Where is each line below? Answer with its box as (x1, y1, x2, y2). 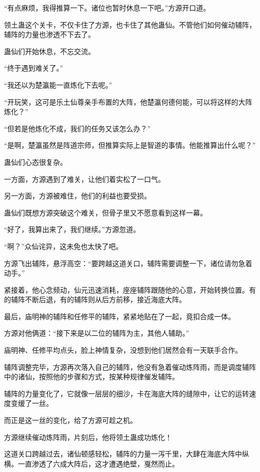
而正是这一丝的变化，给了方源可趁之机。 (4, 415, 137, 425)
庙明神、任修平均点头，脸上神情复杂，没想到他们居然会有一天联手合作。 (4, 345, 242, 355)
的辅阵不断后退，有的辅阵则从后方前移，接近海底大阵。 (4, 294, 186, 305)
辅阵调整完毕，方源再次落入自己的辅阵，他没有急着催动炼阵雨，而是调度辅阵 (4, 361, 256, 372)
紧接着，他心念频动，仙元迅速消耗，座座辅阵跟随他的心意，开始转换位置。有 (4, 284, 256, 295)
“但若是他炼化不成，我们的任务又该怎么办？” (4, 123, 151, 133)
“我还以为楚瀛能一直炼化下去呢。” (4, 79, 112, 90)
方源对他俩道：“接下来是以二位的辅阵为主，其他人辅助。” (4, 328, 189, 338)
